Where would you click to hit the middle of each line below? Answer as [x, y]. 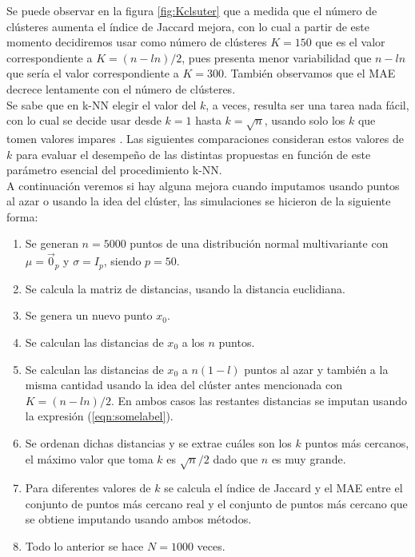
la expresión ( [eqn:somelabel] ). [99, 416]
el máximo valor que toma [89, 458]
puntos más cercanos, [357, 442]
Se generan [52, 243]
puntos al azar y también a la [316, 369]
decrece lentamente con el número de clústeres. [121, 88]
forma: [22, 216]
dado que [235, 458]
